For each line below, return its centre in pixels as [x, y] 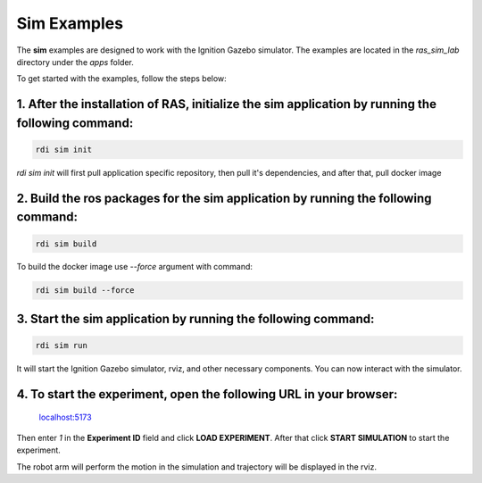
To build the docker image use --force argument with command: [135, 267]
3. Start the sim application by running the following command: [195, 318]
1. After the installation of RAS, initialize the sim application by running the [227, 104]
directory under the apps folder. [75, 62]
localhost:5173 [66, 417]
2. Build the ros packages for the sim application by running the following [224, 198]
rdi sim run [62, 346]
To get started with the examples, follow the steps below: [121, 79]
